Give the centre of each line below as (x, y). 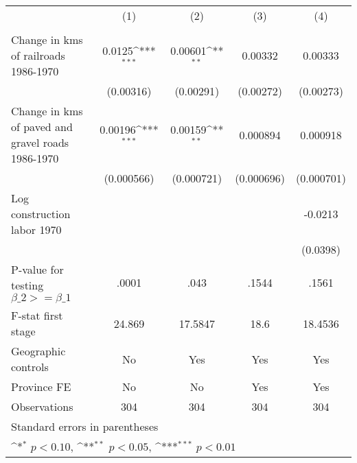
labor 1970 (36, 229)
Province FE (41, 387)
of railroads (38, 55)
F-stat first (37, 315)
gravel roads (40, 142)
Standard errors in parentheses (85, 426)
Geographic (38, 351)
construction (41, 214)
